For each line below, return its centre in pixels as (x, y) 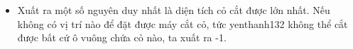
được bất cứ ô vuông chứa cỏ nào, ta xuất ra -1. (122, 37)
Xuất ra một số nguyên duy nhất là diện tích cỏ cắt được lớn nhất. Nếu (174, 10)
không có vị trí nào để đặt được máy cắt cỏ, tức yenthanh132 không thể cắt (183, 23)
